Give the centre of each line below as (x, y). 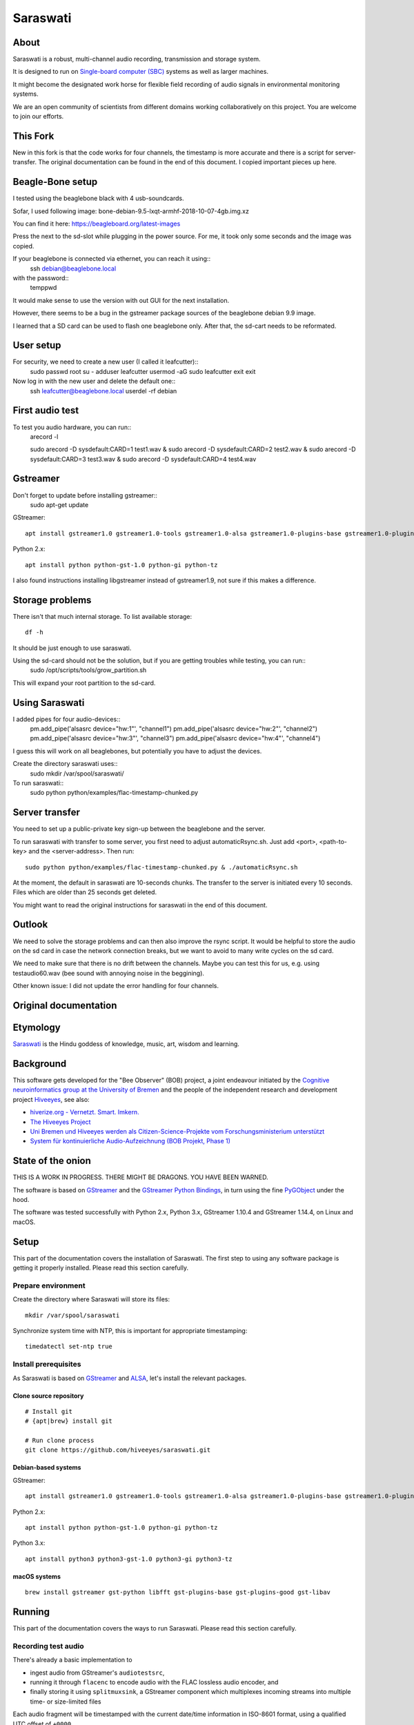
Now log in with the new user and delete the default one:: (94, 381)
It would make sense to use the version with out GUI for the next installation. (121, 300)
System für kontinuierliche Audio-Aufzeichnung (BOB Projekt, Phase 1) (130, 1141)
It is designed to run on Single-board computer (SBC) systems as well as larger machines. (141, 72)
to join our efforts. (38, 117)
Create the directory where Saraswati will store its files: (91, 1299)
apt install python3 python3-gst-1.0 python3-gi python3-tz (129, 1559)
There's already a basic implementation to (72, 1660)
